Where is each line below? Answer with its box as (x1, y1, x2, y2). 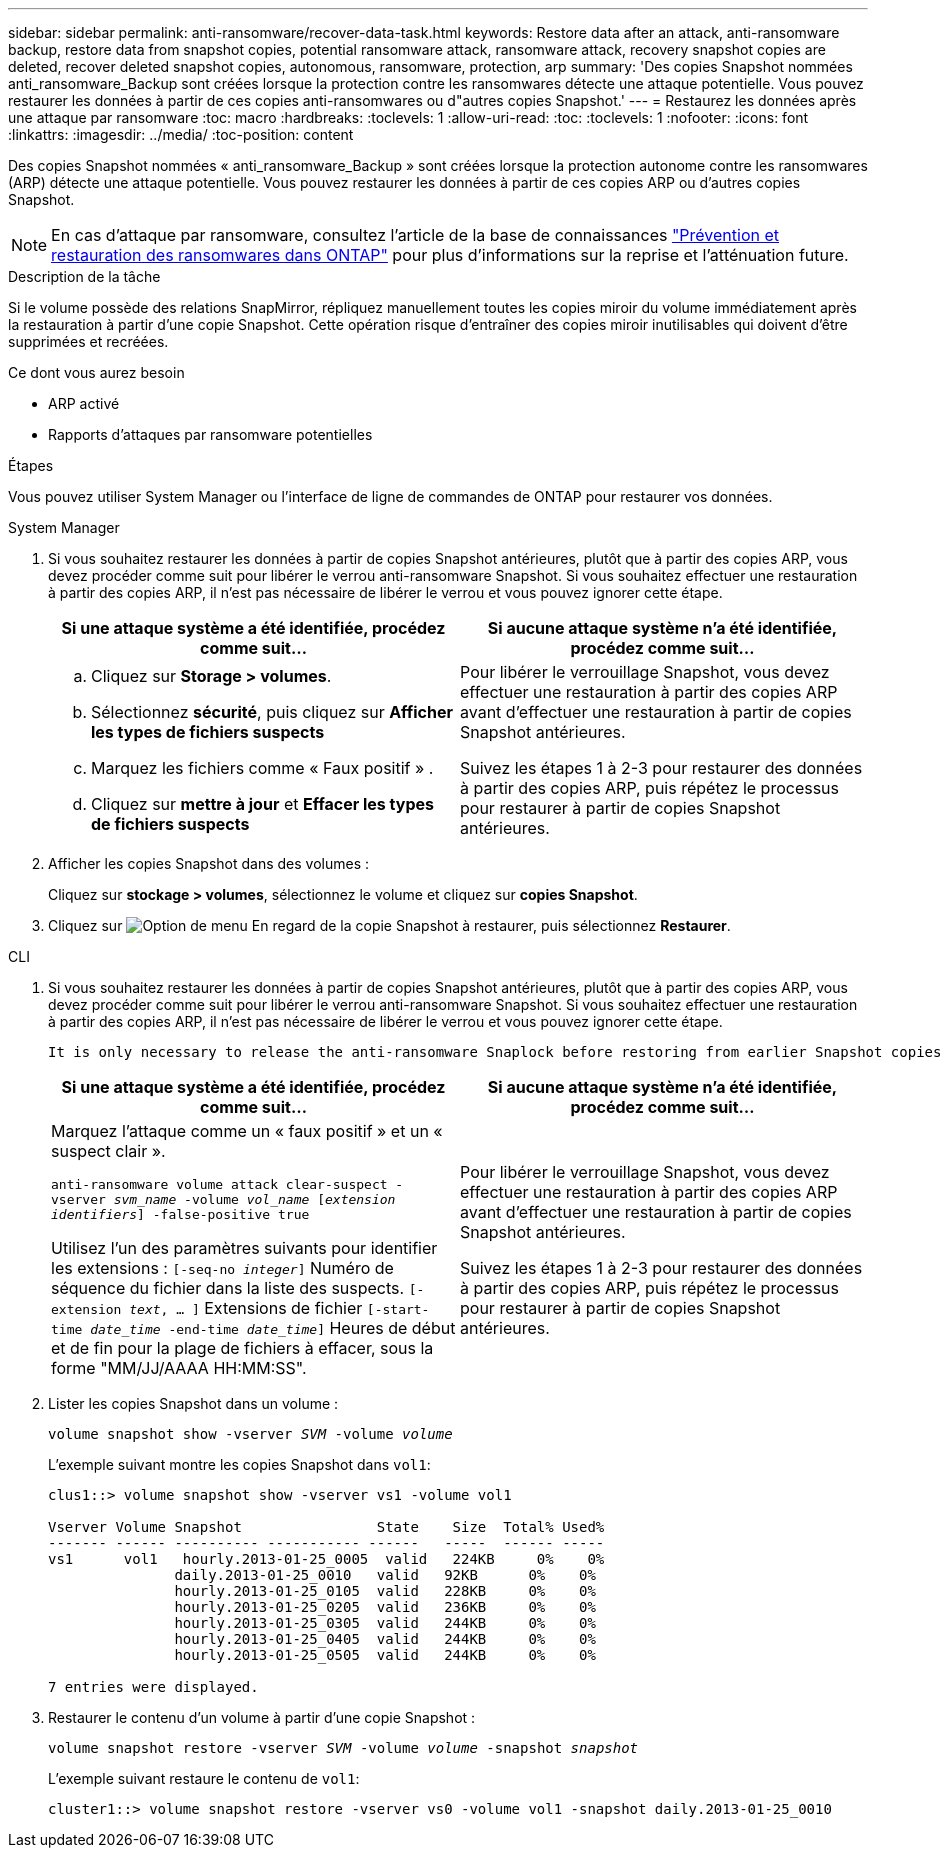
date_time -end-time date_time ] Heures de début (90, 1318, 456, 1338)
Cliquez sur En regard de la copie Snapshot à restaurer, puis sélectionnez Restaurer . (48, 917, 731, 934)
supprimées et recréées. (8, 333, 169, 350)
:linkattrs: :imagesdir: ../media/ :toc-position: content (8, 126, 354, 143)
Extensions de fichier (204, 1298, 363, 1318)
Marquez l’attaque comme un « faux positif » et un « (51, 1121, 443, 1141)
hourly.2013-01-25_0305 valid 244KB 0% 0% (174, 1615, 596, 1631)
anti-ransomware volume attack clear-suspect (51, 1177, 388, 1192)
